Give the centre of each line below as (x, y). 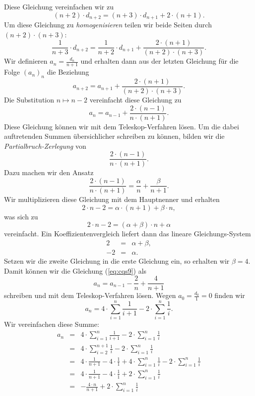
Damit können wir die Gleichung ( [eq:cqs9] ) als (75, 270)
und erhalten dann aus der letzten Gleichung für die (159, 61)
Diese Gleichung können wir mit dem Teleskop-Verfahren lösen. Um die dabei (122, 126)
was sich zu (21, 216)
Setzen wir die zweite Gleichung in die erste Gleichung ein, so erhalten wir (117, 260)
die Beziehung (68, 72)
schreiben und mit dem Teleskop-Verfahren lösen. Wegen (90, 295)
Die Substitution (29, 99)
